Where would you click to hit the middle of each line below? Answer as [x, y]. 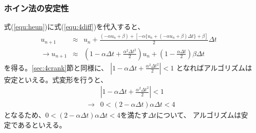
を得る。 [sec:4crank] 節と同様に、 [56, 67]
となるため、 [25, 115]
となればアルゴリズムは [214, 67]
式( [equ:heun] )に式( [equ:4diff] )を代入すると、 [74, 27]
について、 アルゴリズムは [199, 115]
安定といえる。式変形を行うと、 [56, 79]
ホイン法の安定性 [36, 8]
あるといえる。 [42, 124]
